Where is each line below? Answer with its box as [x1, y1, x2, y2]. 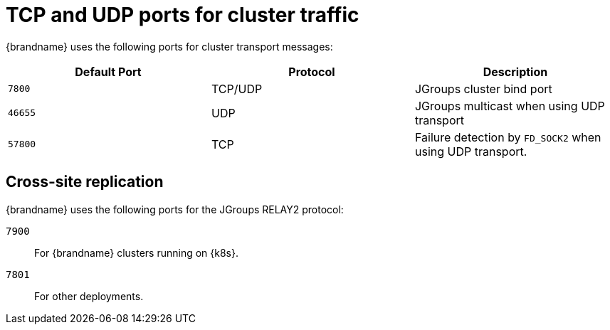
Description [483, 64, 548, 79]
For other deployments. [34, 289, 144, 302]
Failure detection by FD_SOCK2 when [414, 129, 601, 144]
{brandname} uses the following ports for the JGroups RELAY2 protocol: [6, 203, 344, 215]
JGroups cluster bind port [414, 81, 552, 96]
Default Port [75, 64, 142, 79]
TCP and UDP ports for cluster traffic [6, 3, 359, 27]
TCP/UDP [211, 81, 263, 96]
